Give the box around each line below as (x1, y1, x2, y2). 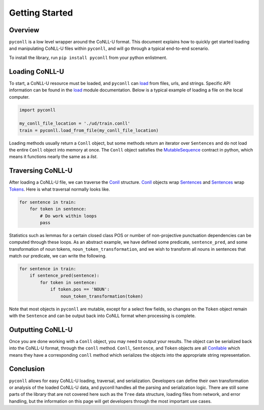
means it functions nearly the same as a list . (9, 154, 98, 160)
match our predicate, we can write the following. (9, 253, 107, 259)
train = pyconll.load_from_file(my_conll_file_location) (19, 128, 159, 133)
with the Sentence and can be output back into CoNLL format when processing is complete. (9, 313, 196, 319)
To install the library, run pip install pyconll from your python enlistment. (9, 54, 168, 61)
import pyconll (19, 107, 56, 112)
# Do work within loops (40, 213, 97, 218)
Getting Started (9, 7, 73, 18)
